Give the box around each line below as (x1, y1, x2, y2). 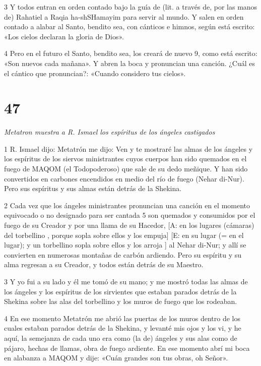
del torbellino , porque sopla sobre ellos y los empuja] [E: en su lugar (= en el (4, 229, 244, 240)
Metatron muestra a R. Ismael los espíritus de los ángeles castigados (4, 127, 215, 137)
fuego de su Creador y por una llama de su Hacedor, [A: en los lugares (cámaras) (4, 220, 254, 230)
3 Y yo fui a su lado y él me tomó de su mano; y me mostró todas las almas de (4, 276, 248, 286)
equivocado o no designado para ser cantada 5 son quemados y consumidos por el (4, 210, 255, 220)
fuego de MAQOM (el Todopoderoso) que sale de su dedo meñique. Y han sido (4, 163, 248, 174)
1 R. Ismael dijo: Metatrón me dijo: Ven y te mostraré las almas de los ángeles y (4, 143, 253, 154)
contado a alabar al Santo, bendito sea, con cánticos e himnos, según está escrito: (4, 21, 255, 32)
